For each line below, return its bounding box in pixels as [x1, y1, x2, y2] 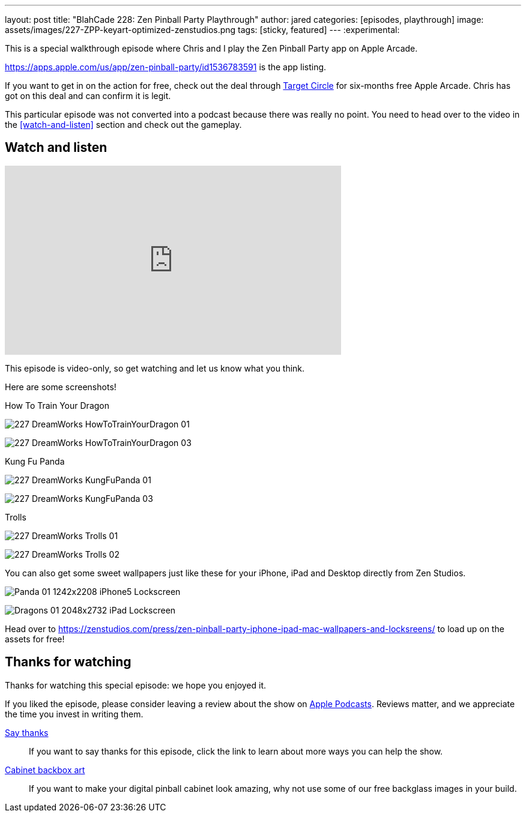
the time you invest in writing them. [5, 708, 144, 719]
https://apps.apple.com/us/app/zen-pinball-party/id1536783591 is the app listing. [5, 62, 327, 72]
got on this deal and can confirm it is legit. [5, 91, 171, 101]
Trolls [5, 511, 26, 522]
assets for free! [5, 633, 65, 644]
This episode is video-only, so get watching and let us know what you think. [5, 363, 305, 373]
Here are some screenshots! [5, 381, 116, 392]
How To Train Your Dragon [5, 400, 109, 411]
